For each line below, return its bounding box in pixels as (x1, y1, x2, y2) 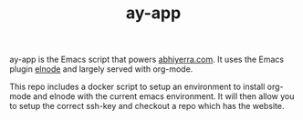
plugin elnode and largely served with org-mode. (9, 64, 193, 75)
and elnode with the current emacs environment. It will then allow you (33, 91, 295, 102)
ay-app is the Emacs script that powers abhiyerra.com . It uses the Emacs (9, 54, 285, 65)
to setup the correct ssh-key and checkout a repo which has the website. (9, 101, 285, 112)
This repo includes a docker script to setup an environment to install (9, 81, 266, 93)
